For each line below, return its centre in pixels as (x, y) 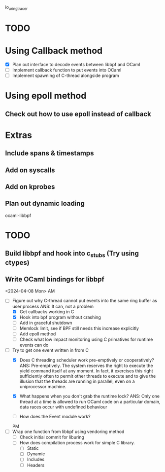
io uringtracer (16, 8)
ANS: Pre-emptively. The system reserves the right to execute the (86, 365)
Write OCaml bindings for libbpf (55, 279)
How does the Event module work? (55, 417)
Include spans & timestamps (50, 153)
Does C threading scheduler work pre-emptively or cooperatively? (87, 360)
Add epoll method (38, 334)
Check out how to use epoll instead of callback (78, 114)
